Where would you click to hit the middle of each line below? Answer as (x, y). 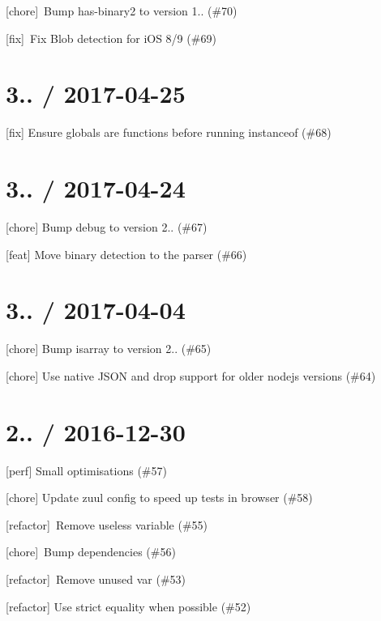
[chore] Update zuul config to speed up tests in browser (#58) (159, 498)
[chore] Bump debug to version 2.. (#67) (107, 227)
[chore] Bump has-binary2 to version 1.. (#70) (122, 11)
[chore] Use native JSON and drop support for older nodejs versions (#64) (191, 375)
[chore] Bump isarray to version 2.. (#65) (109, 349)
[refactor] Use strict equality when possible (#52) (128, 606)
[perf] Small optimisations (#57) (86, 470)
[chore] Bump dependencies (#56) (91, 552)
